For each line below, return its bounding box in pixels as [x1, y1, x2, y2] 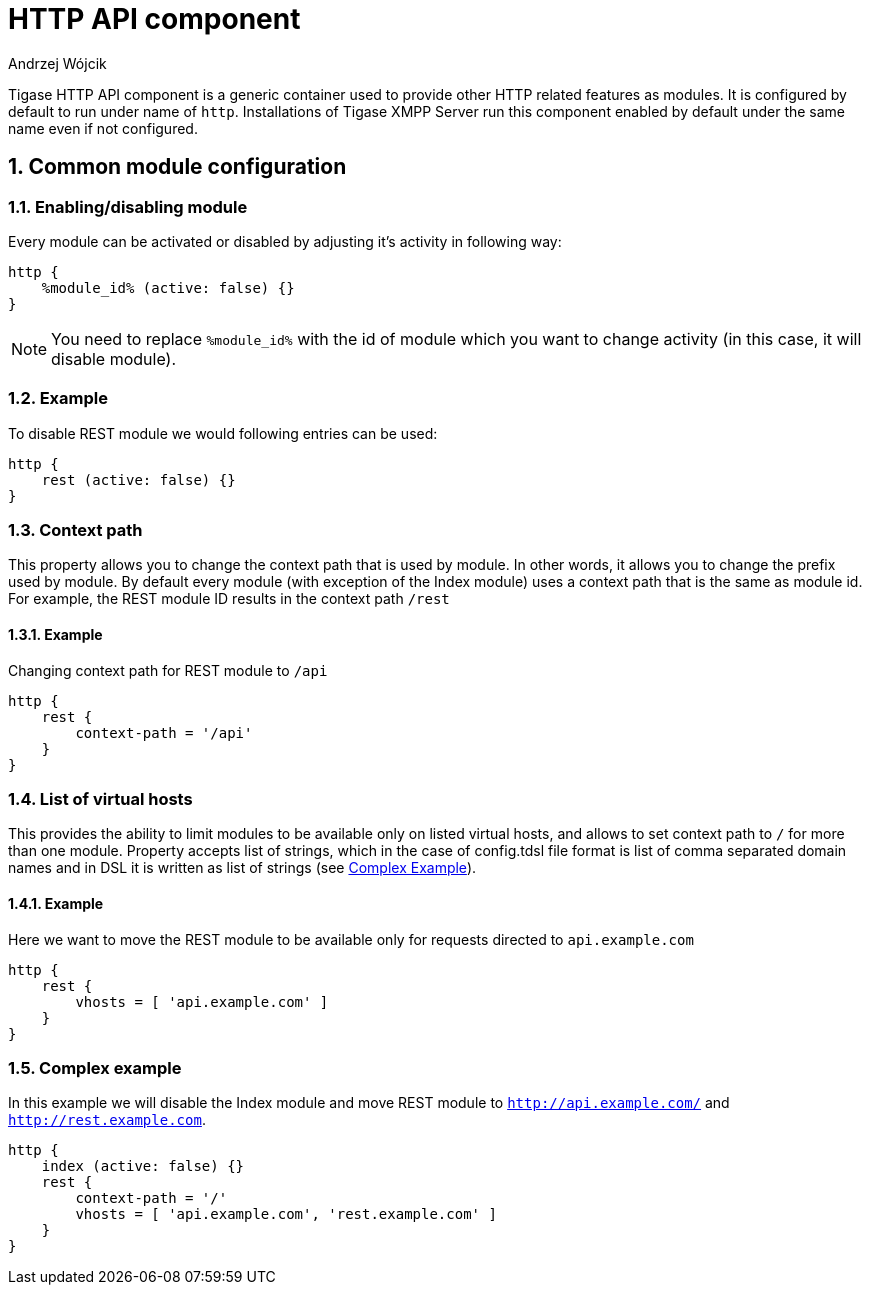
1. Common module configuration [8, 154, 347, 180]
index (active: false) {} [41, 1158, 245, 1175]
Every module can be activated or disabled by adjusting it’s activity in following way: [8, 232, 562, 250]
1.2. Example [8, 388, 108, 409]
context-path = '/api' [75, 724, 253, 741]
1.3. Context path [8, 520, 143, 541]
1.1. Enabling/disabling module [8, 196, 248, 217]
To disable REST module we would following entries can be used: [8, 424, 438, 442]
